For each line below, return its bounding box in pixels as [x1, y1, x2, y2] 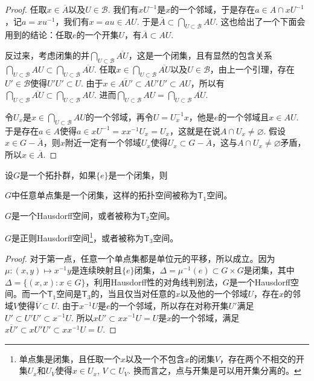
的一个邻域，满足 [171, 311, 240, 324]
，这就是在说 [169, 124, 220, 137]
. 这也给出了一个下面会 [216, 15, 306, 27]
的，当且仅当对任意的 [91, 287, 176, 300]
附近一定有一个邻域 [65, 136, 141, 149]
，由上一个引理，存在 [210, 62, 295, 75]
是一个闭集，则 [108, 168, 168, 181]
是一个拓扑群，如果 [20, 168, 97, 181]
